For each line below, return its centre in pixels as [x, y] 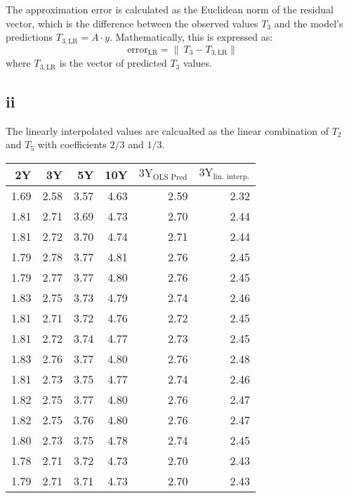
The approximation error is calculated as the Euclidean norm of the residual [170, 9]
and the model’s [309, 23]
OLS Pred [170, 177]
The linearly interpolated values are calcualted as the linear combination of [167, 130]
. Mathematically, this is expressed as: [191, 37]
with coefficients [72, 144]
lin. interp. [231, 176]
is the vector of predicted [113, 63]
